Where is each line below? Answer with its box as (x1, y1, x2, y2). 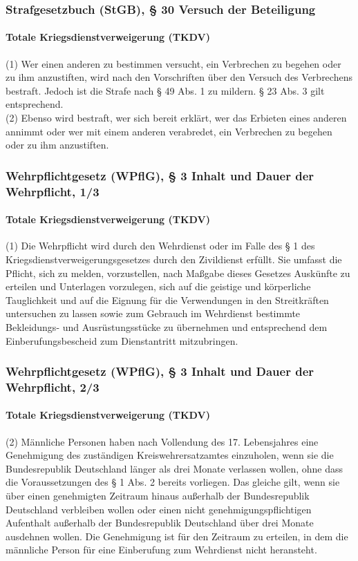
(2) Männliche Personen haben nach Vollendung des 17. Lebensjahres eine (6, 434, 319, 448)
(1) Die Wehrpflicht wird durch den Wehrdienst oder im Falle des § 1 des (6, 238, 315, 253)
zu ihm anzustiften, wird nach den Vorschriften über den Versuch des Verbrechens (6, 70, 352, 84)
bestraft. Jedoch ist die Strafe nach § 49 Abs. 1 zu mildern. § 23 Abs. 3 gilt (6, 83, 325, 97)
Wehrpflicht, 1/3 (6, 182, 100, 200)
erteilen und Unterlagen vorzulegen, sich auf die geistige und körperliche (6, 279, 311, 294)
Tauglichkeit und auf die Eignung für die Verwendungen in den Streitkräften (6, 292, 329, 307)
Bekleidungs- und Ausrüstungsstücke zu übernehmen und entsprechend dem (6, 319, 328, 334)
